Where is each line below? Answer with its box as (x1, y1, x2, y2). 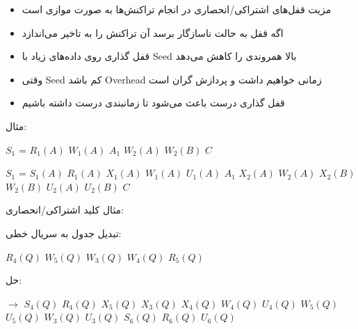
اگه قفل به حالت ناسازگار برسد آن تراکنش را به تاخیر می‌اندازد (22, 25, 284, 40)
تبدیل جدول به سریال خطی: (6, 225, 122, 240)
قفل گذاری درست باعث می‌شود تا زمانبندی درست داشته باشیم (22, 95, 285, 110)
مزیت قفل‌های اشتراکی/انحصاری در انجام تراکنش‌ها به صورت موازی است (22, 2, 332, 16)
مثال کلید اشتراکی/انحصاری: (6, 202, 124, 217)
